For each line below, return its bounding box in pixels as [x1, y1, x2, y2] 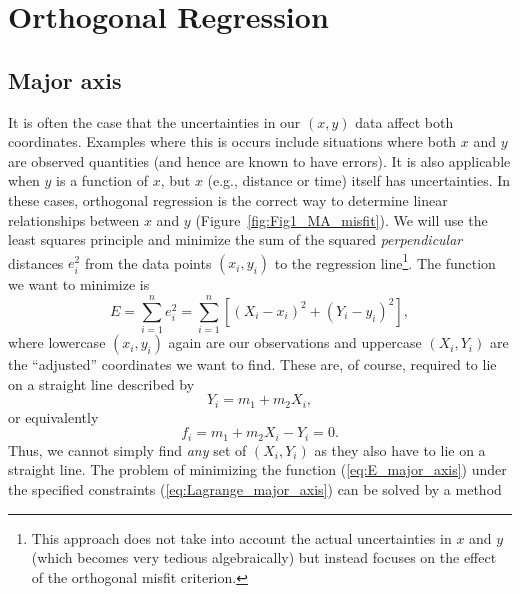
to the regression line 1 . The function [274, 249, 496, 273]
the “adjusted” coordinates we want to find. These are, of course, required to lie [8, 354, 497, 375]
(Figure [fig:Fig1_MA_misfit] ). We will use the [195, 209, 488, 230]
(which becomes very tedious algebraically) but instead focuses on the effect [31, 547, 497, 568]
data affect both [355, 111, 454, 132]
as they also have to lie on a [314, 439, 486, 460]
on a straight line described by [8, 373, 195, 394]
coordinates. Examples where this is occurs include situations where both [8, 131, 457, 152]
